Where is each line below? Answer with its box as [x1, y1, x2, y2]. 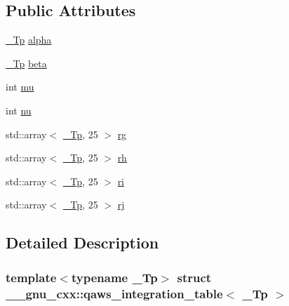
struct [177, 268, 212, 286]
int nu [6, 102, 32, 117]
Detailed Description [6, 232, 159, 253]
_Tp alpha [6, 32, 52, 47]
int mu [6, 79, 34, 94]
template [6, 268, 57, 286]
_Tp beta [6, 55, 47, 70]
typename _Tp [71, 268, 158, 286]
